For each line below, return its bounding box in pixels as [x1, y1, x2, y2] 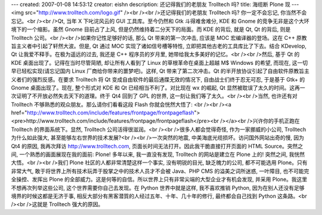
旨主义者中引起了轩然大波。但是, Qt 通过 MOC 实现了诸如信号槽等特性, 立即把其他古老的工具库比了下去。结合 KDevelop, [11, 42, 307, 49]
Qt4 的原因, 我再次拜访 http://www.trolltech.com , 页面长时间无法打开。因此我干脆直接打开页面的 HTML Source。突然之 [11, 142, 304, 149]
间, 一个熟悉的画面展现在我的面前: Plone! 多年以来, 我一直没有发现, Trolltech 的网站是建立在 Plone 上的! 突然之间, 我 [11, 151, 295, 158]
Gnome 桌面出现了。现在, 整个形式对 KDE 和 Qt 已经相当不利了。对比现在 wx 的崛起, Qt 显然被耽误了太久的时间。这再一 [11, 84, 305, 91]
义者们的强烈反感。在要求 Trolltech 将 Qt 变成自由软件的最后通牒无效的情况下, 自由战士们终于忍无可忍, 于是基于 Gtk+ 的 [11, 76, 305, 83]
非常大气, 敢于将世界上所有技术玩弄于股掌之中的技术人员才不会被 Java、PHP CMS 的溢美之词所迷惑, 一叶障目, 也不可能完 [11, 167, 309, 175]
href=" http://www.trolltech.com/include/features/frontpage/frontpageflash [11, 109, 194, 116]
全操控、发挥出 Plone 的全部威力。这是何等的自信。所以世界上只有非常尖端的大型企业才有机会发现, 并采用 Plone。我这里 [11, 176, 308, 183]
